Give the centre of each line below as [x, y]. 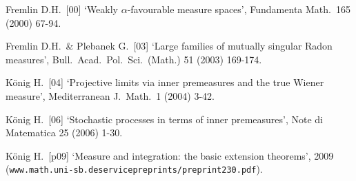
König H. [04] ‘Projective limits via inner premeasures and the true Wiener [165, 82]
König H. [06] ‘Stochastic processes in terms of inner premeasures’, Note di [164, 119]
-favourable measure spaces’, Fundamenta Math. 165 [239, 9]
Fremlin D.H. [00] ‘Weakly [62, 9]
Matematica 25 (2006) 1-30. [64, 132]
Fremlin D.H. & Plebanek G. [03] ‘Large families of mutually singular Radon [169, 46]
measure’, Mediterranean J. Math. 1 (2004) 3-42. [110, 95]
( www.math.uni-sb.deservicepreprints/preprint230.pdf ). [134, 169]
